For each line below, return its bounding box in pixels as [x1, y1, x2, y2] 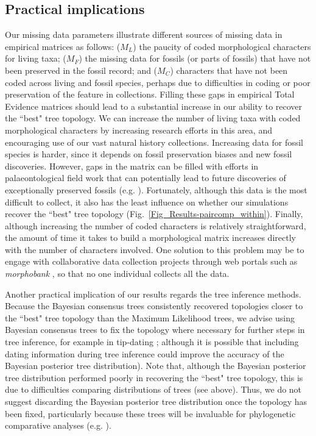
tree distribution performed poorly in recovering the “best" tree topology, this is [5, 371, 303, 384]
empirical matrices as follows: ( [5, 40, 121, 52]
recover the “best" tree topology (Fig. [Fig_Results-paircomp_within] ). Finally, [5, 207, 303, 220]
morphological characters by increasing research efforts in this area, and [5, 123, 272, 136]
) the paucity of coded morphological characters [133, 40, 311, 52]
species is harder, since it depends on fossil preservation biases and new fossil [5, 148, 292, 160]
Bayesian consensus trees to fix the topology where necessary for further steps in [5, 323, 305, 336]
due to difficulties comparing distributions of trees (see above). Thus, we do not [5, 383, 302, 396]
